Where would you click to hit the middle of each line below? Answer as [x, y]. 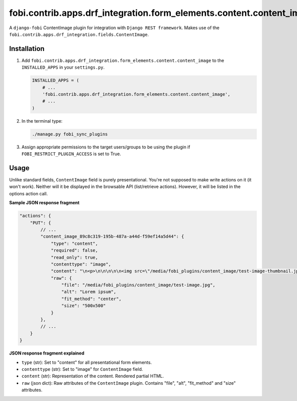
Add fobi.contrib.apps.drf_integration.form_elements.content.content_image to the [123, 60]
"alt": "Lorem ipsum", [89, 292]
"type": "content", [74, 243]
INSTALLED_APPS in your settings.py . [63, 67]
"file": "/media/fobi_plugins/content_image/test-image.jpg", [138, 285]
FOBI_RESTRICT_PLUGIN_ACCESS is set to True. [71, 154]
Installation [27, 49]
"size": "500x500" [83, 306]
